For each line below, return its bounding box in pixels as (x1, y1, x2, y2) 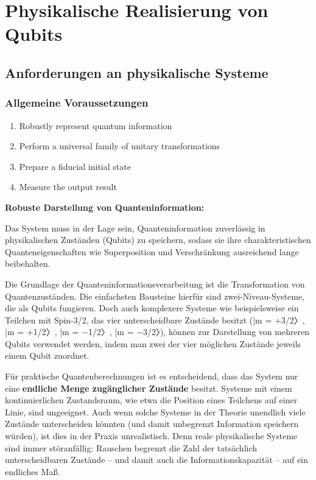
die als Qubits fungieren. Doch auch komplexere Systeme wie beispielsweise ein (5, 302, 299, 314)
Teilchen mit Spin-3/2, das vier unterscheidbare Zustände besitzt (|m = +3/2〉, (5, 313, 305, 326)
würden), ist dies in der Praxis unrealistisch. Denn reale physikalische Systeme (5, 429, 298, 442)
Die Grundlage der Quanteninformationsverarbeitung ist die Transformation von (5, 277, 305, 290)
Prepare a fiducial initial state (19, 160, 131, 172)
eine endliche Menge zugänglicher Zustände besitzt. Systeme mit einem (5, 381, 292, 394)
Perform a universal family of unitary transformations (19, 139, 220, 152)
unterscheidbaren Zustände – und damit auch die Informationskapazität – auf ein (5, 453, 308, 466)
